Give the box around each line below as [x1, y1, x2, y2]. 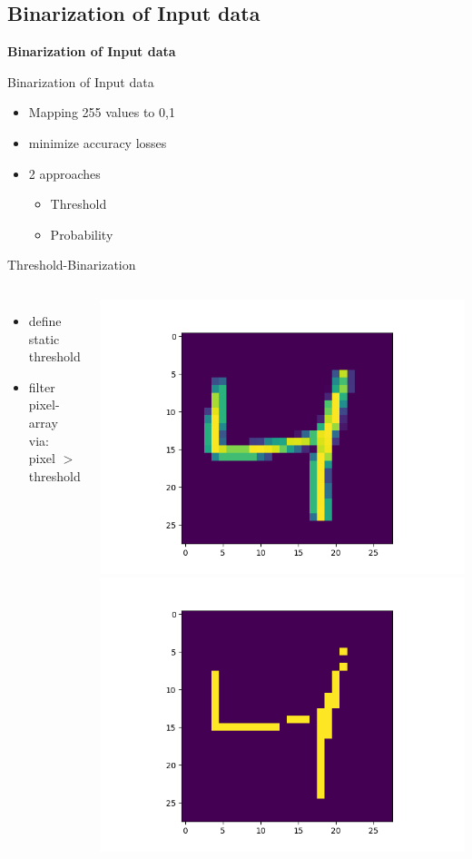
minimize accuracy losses [28, 133, 167, 152]
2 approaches [28, 163, 101, 183]
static [28, 329, 60, 348]
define [28, 311, 62, 330]
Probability [50, 224, 113, 243]
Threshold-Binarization [7, 255, 136, 274]
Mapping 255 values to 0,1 [28, 103, 175, 122]
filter [28, 377, 55, 396]
